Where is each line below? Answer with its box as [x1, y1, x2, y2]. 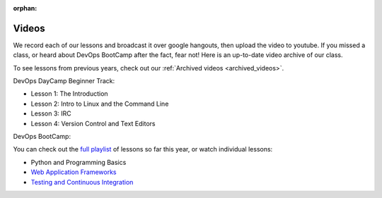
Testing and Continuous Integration [30, 178, 134, 186]
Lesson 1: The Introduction [30, 89, 109, 98]
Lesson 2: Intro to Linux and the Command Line [30, 99, 169, 108]
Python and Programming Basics [30, 158, 127, 166]
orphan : [13, 4, 37, 12]
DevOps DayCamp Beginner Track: [13, 77, 115, 85]
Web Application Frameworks [30, 168, 117, 176]
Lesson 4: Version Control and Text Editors [30, 119, 156, 128]
